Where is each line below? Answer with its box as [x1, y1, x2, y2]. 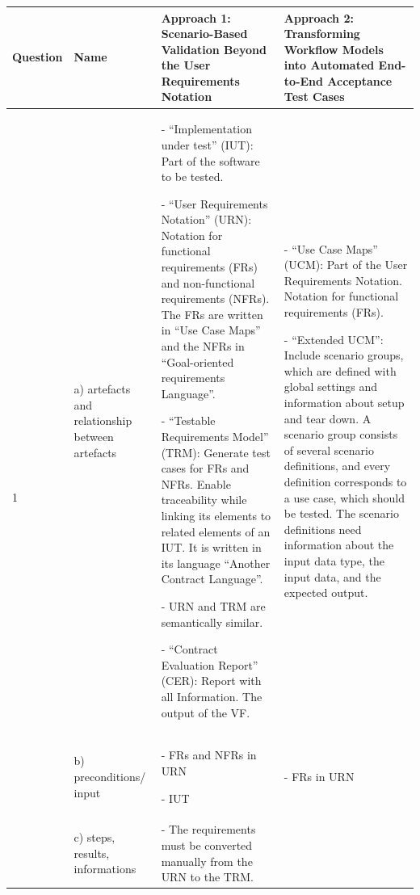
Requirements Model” [161, 428, 269, 444]
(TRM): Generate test [161, 443, 271, 460]
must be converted [161, 836, 253, 853]
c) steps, [73, 829, 115, 846]
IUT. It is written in [161, 539, 262, 556]
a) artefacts [73, 380, 131, 397]
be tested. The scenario [283, 505, 399, 522]
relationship [73, 412, 132, 429]
